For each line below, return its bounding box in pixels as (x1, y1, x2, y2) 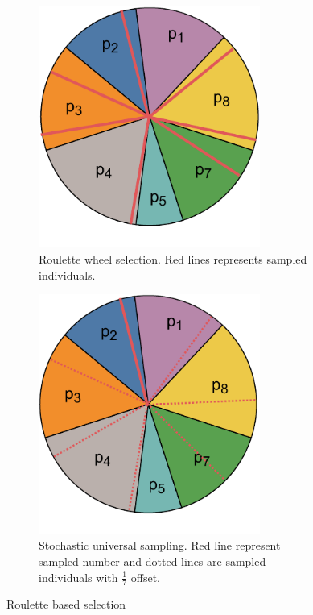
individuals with (39, 568, 118, 585)
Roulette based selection (6, 596, 126, 613)
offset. (130, 568, 160, 585)
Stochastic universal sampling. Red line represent (39, 537, 281, 554)
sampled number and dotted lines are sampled (39, 552, 266, 569)
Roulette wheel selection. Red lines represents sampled (39, 250, 307, 267)
